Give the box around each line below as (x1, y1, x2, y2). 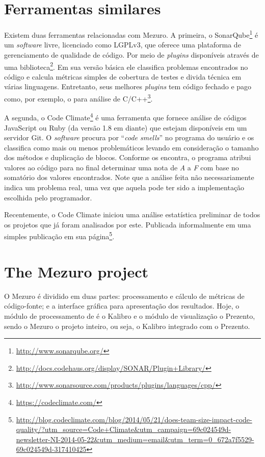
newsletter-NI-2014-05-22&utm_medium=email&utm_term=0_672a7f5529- (16, 434, 254, 444)
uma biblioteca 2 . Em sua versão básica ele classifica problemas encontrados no (4, 60, 248, 72)
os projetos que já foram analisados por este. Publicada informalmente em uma (4, 219, 251, 230)
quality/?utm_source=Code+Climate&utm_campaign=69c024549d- (16, 424, 231, 435)
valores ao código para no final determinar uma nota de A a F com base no (4, 162, 239, 172)
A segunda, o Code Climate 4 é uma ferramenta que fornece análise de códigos (4, 111, 247, 122)
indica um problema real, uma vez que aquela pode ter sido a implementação (4, 182, 245, 193)
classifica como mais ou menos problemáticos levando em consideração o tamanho (4, 142, 259, 153)
